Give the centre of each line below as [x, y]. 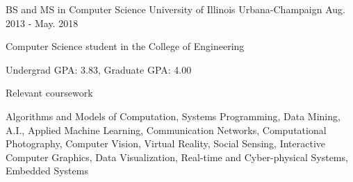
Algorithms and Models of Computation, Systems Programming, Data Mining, [173, 116]
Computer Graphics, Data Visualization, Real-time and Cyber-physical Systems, [177, 157]
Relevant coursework [49, 93]
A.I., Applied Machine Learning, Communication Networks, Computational [166, 130]
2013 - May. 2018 [42, 23]
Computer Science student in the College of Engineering [125, 46]
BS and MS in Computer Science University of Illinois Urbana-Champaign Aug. [175, 9]
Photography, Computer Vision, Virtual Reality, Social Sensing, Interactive [166, 143]
